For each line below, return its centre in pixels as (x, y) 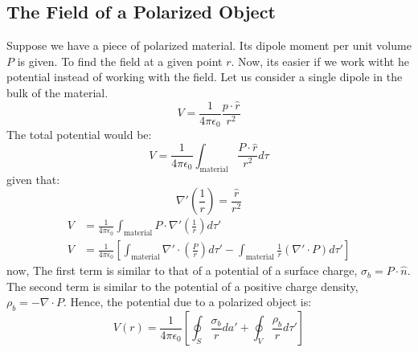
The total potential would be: (79, 135)
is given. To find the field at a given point (120, 61)
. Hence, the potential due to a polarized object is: (188, 302)
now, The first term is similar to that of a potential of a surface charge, (182, 270)
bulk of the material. (57, 92)
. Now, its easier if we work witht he (320, 61)
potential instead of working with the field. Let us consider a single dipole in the (205, 77)
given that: (33, 179)
